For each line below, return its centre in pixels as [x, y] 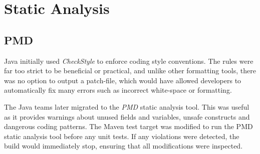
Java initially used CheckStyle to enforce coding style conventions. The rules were [129, 61]
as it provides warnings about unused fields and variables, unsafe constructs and [127, 116]
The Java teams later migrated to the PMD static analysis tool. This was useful [127, 106]
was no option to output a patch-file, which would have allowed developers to [123, 80]
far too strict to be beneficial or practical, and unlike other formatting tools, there [130, 71]
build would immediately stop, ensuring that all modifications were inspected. [123, 146]
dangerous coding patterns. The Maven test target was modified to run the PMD [128, 126]
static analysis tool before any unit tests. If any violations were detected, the [122, 136]
